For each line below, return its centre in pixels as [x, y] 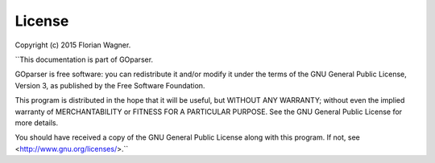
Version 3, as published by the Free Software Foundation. [110, 85]
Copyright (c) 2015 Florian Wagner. [73, 45]
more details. [37, 122]
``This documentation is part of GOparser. [84, 59]
